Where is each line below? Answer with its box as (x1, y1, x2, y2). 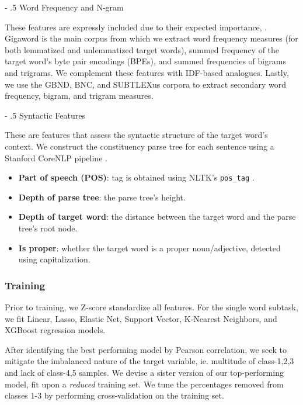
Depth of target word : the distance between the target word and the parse (18, 210, 296, 223)
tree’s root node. (18, 221, 78, 234)
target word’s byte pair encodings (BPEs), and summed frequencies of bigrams (5, 55, 286, 67)
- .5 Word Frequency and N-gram (5, 1, 124, 13)
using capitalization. (18, 253, 90, 265)
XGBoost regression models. (5, 324, 106, 336)
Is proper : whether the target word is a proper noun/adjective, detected (18, 241, 281, 254)
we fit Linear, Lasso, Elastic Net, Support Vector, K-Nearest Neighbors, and (5, 312, 277, 324)
